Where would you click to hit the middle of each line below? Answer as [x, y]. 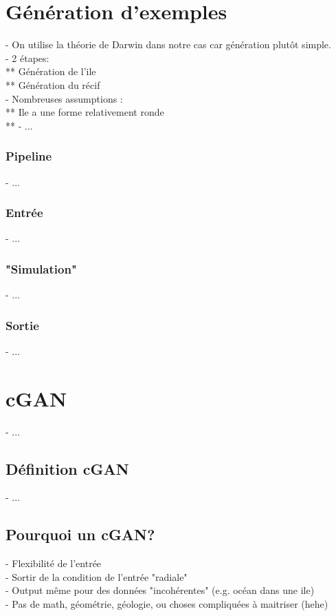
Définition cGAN [67, 468]
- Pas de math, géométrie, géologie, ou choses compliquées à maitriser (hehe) [167, 604]
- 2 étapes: [27, 58]
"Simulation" [41, 268]
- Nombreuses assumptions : [64, 98]
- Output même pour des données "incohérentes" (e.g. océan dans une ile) [160, 590]
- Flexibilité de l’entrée [54, 563]
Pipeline [29, 156]
